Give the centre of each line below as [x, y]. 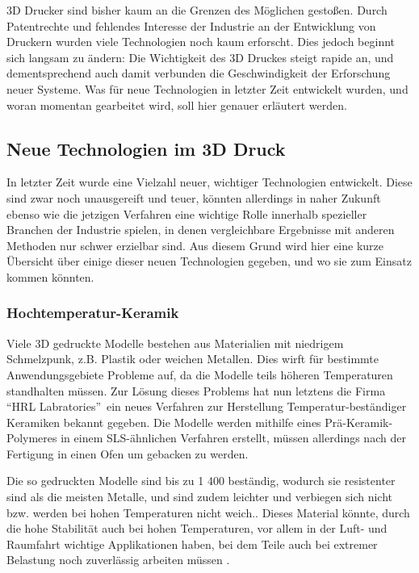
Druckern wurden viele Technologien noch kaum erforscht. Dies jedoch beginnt [201, 42]
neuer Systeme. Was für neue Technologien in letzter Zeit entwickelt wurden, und [207, 88]
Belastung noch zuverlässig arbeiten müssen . [118, 560]
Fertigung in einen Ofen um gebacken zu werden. [128, 453]
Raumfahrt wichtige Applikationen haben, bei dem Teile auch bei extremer [192, 544]
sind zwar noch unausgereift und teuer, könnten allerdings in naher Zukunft [194, 197]
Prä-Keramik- [359, 422]
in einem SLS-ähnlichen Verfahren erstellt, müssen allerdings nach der [233, 438]
